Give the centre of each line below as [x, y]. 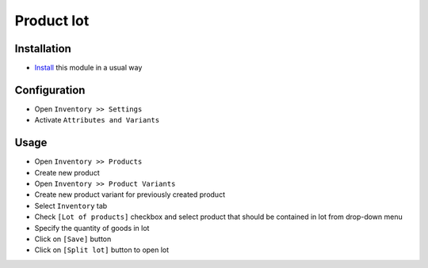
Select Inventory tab [71, 206]
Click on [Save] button [73, 239]
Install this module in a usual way [88, 68]
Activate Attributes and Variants [97, 120]
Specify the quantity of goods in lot [92, 228]
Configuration [50, 90]
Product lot [52, 21]
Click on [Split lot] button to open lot [102, 250]
